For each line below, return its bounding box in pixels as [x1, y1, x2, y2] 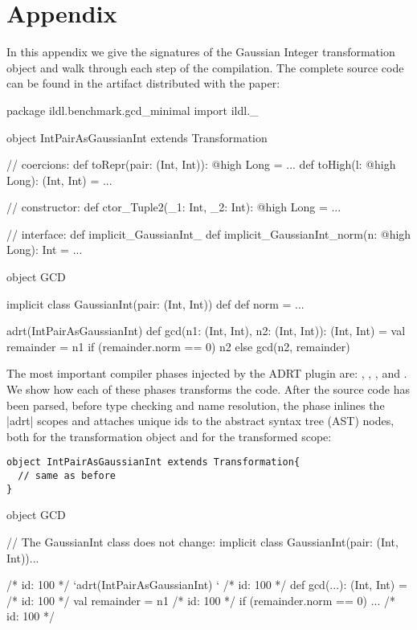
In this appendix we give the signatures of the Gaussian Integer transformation [6, 43, 395, 60]
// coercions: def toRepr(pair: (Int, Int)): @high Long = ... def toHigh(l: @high [6, 156, 396, 173]
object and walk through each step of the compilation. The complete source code [6, 59, 404, 76]
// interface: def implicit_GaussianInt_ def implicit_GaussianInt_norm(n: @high [6, 225, 411, 242]
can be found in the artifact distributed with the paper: [6, 75, 280, 92]
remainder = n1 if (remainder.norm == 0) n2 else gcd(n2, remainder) [6, 337, 350, 354]
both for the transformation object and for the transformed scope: [6, 427, 332, 444]
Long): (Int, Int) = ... [6, 171, 112, 188]
